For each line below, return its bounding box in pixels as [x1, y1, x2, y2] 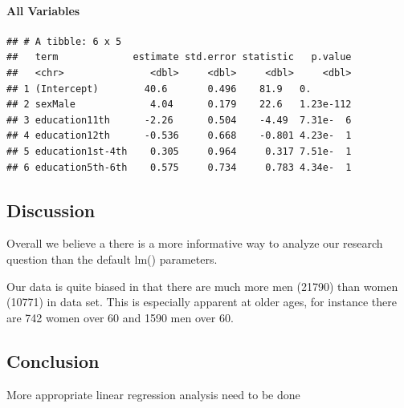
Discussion [6, 197, 96, 222]
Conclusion [6, 348, 100, 373]
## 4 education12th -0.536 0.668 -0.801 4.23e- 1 [6, 130, 352, 142]
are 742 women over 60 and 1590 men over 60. [6, 309, 234, 325]
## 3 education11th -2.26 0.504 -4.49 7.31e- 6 [6, 114, 352, 126]
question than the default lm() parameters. [6, 250, 218, 267]
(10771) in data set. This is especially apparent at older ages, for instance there [6, 293, 397, 310]
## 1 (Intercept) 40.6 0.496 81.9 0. [6, 83, 312, 95]
